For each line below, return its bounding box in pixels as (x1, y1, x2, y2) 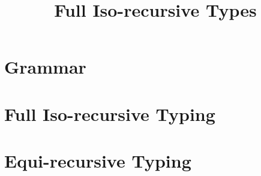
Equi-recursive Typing (4, 148, 191, 173)
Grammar (4, 54, 86, 79)
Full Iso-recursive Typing (4, 101, 215, 126)
